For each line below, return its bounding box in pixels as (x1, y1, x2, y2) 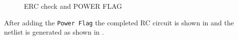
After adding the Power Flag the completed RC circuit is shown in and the (4, 17, 234, 27)
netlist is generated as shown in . (4, 27, 104, 37)
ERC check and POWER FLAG (24, 1, 122, 11)
